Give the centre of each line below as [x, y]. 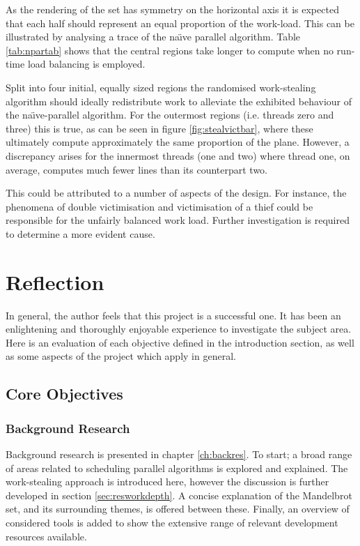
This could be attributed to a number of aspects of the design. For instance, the [176, 193]
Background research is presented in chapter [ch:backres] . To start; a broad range [179, 454]
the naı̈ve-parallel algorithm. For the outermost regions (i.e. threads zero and [170, 115]
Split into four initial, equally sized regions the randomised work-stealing [161, 87]
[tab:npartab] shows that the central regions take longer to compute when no [170, 50]
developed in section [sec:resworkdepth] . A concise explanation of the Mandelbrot [179, 495]
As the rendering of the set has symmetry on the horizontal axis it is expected [172, 9]
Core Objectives [64, 394]
